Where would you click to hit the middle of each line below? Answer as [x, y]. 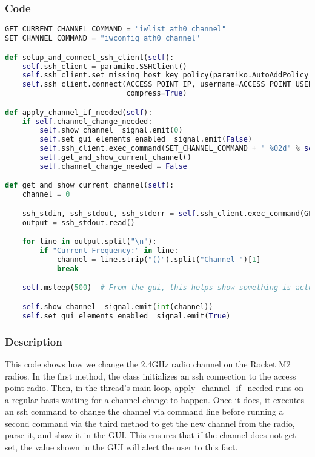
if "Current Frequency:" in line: [109, 251]
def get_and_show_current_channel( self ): [90, 186]
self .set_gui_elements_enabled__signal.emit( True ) [126, 316]
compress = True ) [157, 94]
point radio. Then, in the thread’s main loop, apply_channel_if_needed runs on [154, 388]
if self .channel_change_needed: [87, 121]
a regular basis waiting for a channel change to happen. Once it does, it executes [154, 399]
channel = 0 [46, 195]
